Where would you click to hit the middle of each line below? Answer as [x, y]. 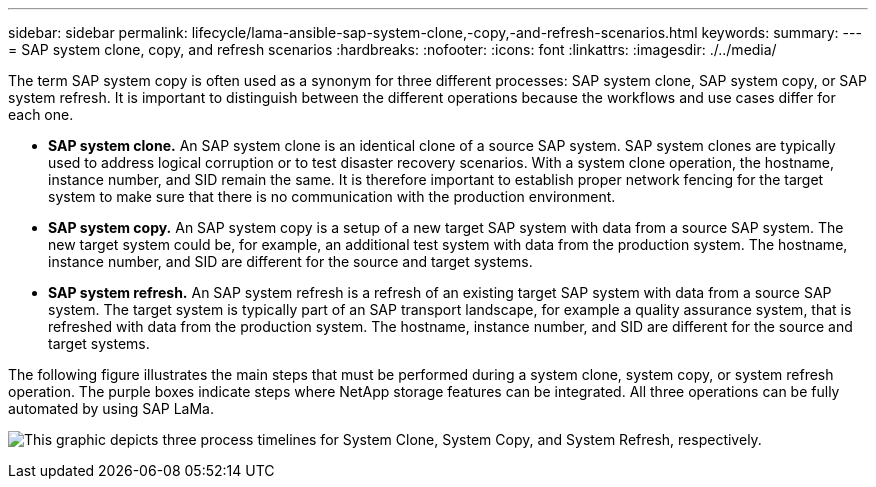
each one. [41, 114]
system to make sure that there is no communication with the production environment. [332, 196]
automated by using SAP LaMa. [111, 408]
